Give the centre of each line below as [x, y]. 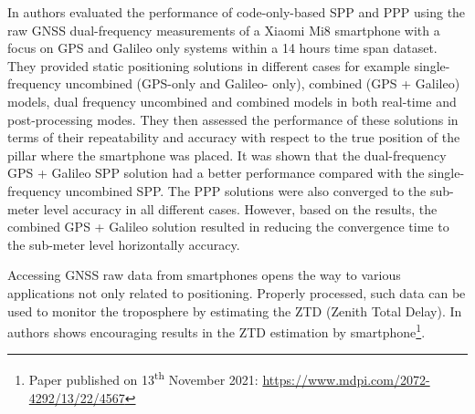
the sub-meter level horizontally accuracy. [124, 244]
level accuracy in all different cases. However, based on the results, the [240, 208]
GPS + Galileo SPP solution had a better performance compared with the [216, 173]
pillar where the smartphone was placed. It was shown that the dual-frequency [227, 155]
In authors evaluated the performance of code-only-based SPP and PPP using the [237, 12]
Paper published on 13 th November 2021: [143, 378]
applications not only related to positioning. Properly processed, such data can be [237, 292]
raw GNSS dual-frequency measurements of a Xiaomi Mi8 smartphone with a [224, 30]
